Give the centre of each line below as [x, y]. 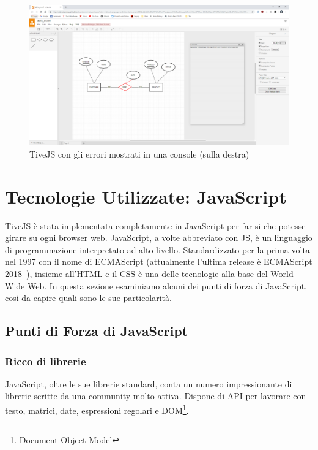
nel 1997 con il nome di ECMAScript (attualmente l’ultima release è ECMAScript [159, 261]
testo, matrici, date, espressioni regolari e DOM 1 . [97, 409]
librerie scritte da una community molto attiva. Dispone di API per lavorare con [156, 396]
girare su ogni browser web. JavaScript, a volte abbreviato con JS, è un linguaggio [159, 238]
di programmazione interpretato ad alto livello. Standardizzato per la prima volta [157, 249]
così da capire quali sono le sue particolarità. [88, 298]
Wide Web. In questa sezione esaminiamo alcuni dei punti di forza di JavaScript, [156, 285]
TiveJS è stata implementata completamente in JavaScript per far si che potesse [155, 225]
